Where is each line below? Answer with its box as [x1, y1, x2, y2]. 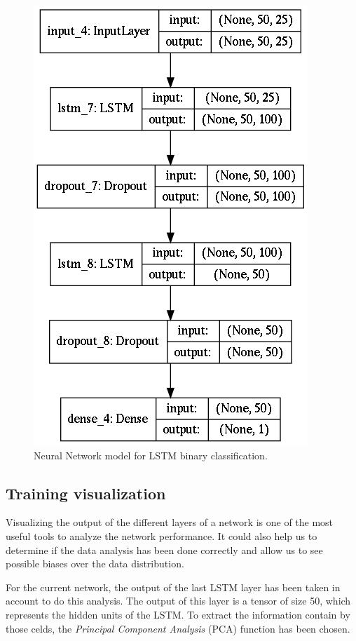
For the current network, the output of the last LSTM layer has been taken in [6, 579, 341, 594]
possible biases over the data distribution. [6, 556, 184, 571]
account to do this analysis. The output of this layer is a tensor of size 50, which [6, 593, 351, 608]
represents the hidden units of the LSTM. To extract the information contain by [6, 607, 350, 621]
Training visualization [6, 482, 166, 504]
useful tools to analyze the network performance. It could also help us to [6, 528, 317, 543]
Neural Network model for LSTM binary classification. [34, 447, 268, 462]
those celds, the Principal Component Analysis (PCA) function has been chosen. [6, 621, 350, 635]
